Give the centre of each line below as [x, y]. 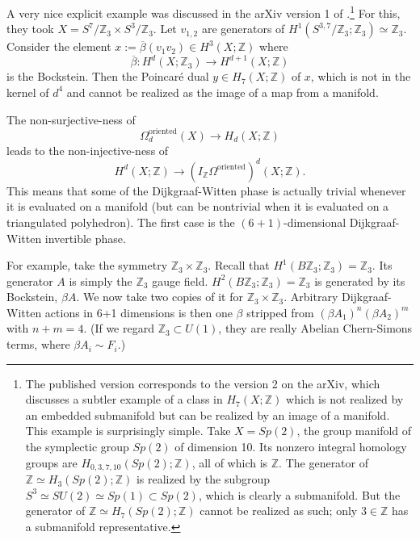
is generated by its [360, 280]
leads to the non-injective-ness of [88, 150]
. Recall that [239, 265]
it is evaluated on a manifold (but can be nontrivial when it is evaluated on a [198, 206]
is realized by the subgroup [203, 479]
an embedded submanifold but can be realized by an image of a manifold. [208, 414]
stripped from [280, 312]
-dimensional [315, 222]
